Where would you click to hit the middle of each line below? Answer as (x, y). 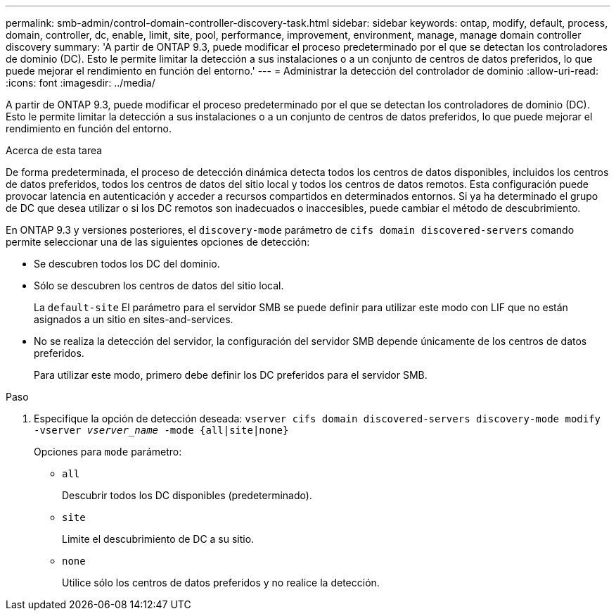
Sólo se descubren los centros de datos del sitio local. (159, 285)
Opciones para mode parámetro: (108, 452)
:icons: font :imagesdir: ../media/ (81, 83)
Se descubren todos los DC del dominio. (127, 264)
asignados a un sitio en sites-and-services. (134, 319)
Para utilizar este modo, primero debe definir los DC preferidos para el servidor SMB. (231, 375)
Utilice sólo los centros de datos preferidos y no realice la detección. (221, 583)
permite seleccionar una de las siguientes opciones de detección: (158, 242)
